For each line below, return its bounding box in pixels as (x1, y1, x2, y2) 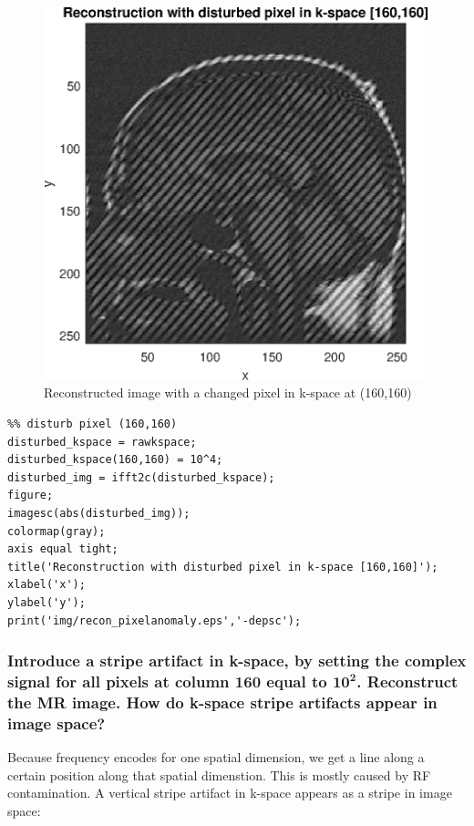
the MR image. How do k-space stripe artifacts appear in (7, 690, 438, 713)
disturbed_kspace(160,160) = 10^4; (7, 453, 223, 467)
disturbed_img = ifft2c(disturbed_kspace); (7, 470, 275, 484)
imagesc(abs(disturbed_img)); (7, 506, 191, 520)
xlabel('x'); (7, 578, 86, 592)
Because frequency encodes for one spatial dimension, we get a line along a (7, 748, 425, 767)
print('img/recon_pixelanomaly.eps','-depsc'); (7, 614, 302, 627)
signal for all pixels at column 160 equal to (7, 669, 327, 692)
